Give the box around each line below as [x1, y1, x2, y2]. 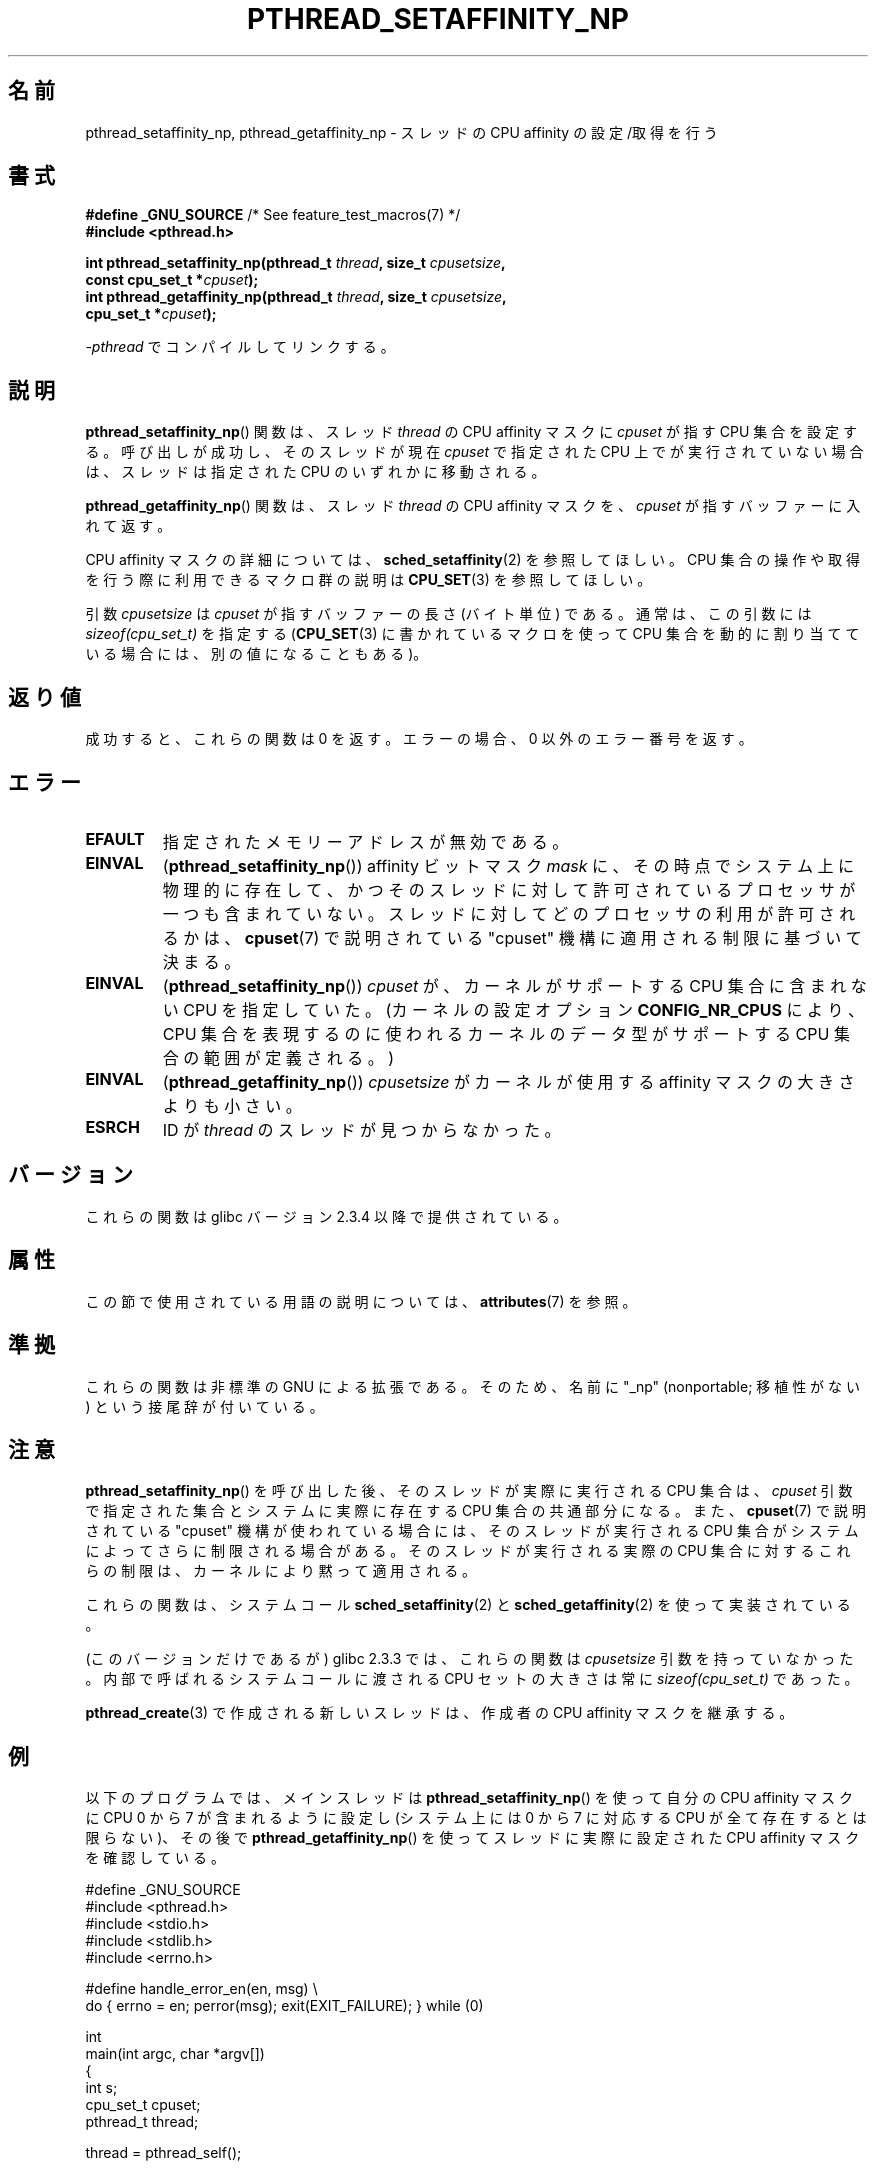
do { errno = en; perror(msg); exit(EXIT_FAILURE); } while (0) [85, 1997, 484, 2015]
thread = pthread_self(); [85, 2144, 242, 2162]
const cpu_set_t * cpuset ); [85, 271, 259, 289]
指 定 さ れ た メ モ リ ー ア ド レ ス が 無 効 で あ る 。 [162, 831, 569, 852]
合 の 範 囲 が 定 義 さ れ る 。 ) [162, 1047, 395, 1068]
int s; [85, 2079, 118, 2097]
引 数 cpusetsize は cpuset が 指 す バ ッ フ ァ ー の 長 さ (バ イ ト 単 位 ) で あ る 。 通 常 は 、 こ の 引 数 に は [85, 605, 812, 623]
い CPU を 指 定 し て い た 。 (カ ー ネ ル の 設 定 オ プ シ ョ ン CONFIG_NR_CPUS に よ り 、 [162, 999, 864, 1020]
